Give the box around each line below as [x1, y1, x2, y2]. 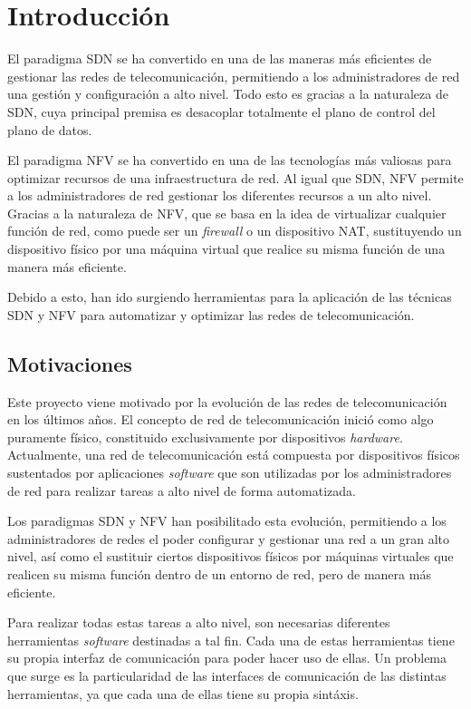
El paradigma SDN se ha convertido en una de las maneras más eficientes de [7, 49, 432, 68]
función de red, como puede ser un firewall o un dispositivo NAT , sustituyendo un [7, 221, 462, 240]
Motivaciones [7, 349, 132, 377]
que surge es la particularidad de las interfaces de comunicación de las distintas [7, 665, 447, 685]
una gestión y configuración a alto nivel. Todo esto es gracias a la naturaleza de [7, 84, 448, 103]
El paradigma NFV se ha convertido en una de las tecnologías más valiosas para [7, 151, 452, 170]
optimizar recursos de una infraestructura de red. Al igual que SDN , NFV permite [7, 168, 464, 187]
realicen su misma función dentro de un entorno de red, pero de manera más [7, 564, 431, 583]
